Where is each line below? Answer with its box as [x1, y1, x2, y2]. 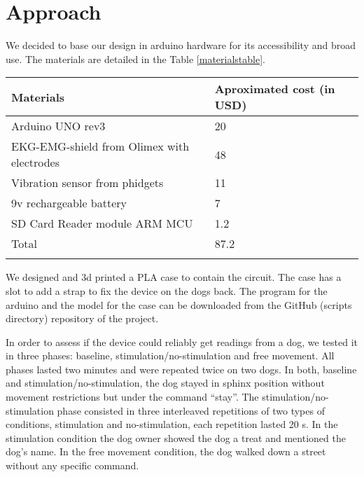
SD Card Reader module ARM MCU [11, 215, 193, 232]
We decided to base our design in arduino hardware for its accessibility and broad [6, 38, 356, 53]
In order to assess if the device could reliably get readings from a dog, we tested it [6, 334, 358, 349]
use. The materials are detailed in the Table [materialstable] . [6, 51, 265, 66]
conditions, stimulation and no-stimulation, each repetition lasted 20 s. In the [6, 417, 338, 431]
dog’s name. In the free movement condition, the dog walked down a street [6, 444, 326, 459]
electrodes [11, 154, 60, 171]
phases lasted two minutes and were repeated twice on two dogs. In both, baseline [6, 361, 357, 376]
